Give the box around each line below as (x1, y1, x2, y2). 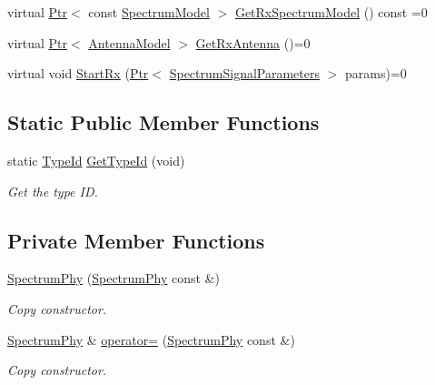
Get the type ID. (7, 181, 98, 200)
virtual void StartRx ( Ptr (7, 64, 149, 83)
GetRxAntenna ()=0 (195, 33, 311, 52)
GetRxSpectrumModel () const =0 (234, 3, 428, 21)
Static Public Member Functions (7, 108, 320, 137)
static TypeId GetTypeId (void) (7, 150, 185, 169)
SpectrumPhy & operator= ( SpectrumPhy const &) (7, 329, 295, 349)
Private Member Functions (7, 226, 265, 254)
